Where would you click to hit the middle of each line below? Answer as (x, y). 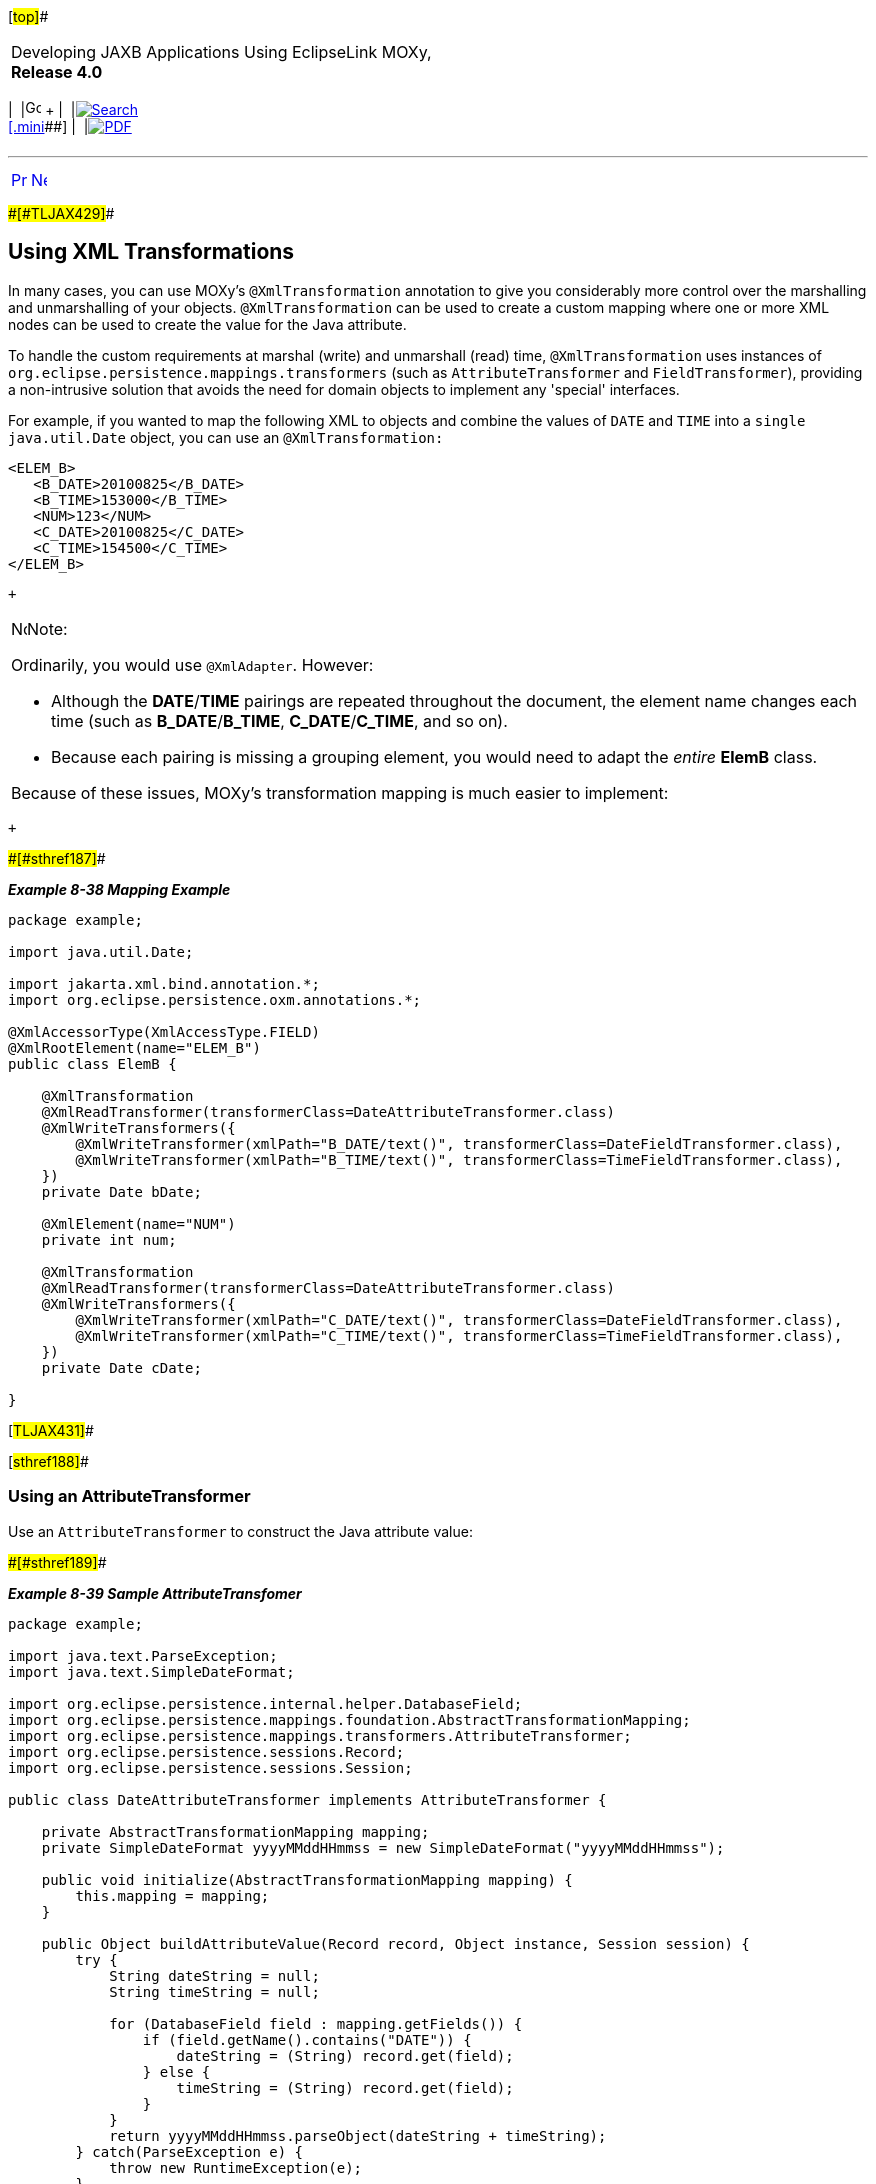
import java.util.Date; (101, 951)
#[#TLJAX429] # (61, 213)
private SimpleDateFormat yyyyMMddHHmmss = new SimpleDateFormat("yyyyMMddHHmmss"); (383, 1847)
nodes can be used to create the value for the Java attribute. (207, 324)
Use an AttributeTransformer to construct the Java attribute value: (240, 1531)
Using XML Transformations (151, 252)
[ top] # (28, 16)
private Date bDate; (121, 1191)
